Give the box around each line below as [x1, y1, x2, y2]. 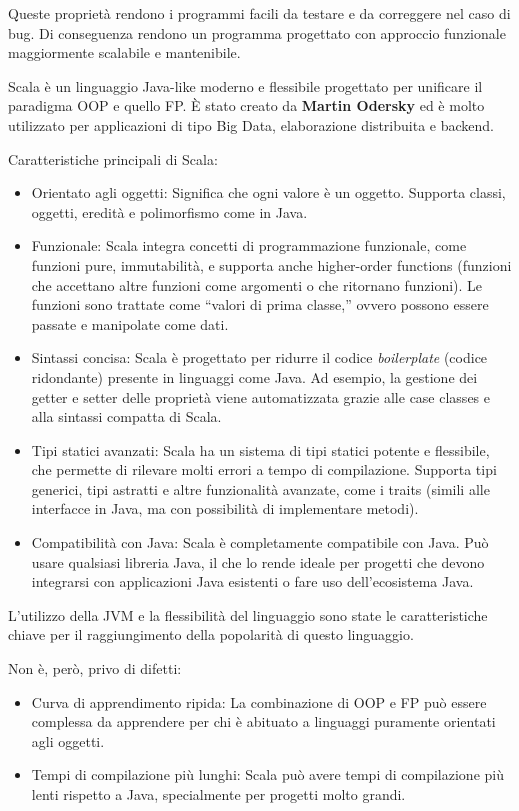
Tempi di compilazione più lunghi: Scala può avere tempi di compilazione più [31, 764, 504, 785]
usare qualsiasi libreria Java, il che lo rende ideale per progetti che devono [31, 551, 485, 572]
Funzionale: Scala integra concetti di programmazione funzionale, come [31, 235, 467, 256]
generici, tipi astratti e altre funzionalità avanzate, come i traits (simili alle [31, 478, 490, 499]
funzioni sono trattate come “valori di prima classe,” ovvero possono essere [31, 294, 489, 315]
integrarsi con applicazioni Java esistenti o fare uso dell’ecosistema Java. [31, 571, 474, 592]
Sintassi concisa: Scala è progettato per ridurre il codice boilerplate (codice [31, 347, 488, 368]
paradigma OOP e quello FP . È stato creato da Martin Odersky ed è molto [8, 95, 485, 116]
